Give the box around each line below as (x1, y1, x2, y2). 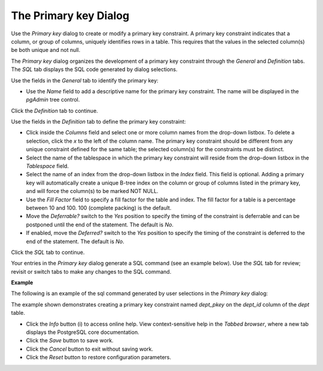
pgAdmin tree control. (26, 96, 80, 103)
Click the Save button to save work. (26, 337, 114, 344)
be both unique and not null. (11, 47, 81, 54)
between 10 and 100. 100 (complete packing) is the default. (26, 204, 172, 211)
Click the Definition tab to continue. (11, 107, 98, 114)
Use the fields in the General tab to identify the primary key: (11, 76, 159, 84)
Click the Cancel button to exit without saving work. (26, 345, 154, 352)
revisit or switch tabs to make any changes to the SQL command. (11, 268, 172, 275)
